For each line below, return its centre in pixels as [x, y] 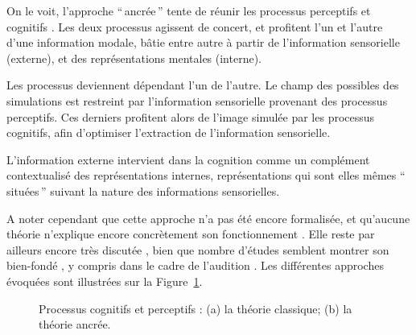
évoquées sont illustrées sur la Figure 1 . [105, 281]
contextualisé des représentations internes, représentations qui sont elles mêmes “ [206, 175]
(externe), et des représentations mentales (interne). [134, 58]
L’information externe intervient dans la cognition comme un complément [188, 159]
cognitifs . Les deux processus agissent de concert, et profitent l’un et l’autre [195, 26]
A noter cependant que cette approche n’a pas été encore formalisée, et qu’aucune [208, 218]
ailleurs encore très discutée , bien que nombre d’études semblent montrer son [198, 249]
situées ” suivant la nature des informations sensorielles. [143, 190]
